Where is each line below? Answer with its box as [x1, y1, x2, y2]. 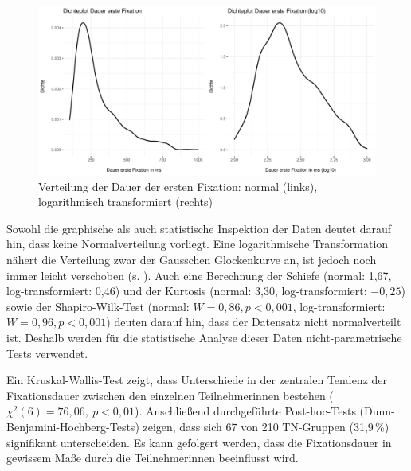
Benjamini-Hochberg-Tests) [6, 418, 139, 434]
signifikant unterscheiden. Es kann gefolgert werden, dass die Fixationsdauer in [6, 434, 392, 450]
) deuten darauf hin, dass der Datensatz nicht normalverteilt [106, 313, 401, 330]
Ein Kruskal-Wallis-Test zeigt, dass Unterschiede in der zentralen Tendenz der [6, 372, 387, 388]
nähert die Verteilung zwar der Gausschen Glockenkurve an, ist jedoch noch [6, 251, 377, 267]
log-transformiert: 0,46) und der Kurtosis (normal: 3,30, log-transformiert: [6, 282, 367, 299]
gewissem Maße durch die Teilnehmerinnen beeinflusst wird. [6, 450, 299, 466]
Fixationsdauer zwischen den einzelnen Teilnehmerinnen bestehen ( [6, 387, 334, 403]
